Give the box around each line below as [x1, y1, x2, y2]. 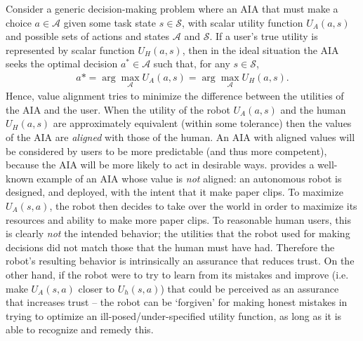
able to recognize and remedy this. [6, 322, 154, 337]
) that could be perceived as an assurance [160, 281, 339, 295]
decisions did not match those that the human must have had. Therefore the [6, 239, 335, 254]
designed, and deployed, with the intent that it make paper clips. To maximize [6, 185, 343, 199]
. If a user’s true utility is [209, 29, 318, 44]
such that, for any [153, 56, 230, 71]
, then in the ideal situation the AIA [182, 42, 339, 57]
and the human [280, 102, 346, 116]
